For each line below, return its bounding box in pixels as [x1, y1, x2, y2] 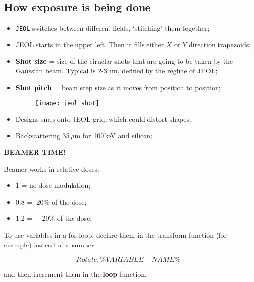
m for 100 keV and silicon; [74, 130, 153, 141]
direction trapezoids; [189, 39, 251, 49]
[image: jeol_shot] [35, 100, 99, 107]
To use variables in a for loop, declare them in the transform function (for [4, 230, 227, 240]
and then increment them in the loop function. [4, 269, 147, 279]
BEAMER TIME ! [4, 147, 66, 157]
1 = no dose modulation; [15, 180, 91, 190]
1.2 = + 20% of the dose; [15, 213, 92, 223]
